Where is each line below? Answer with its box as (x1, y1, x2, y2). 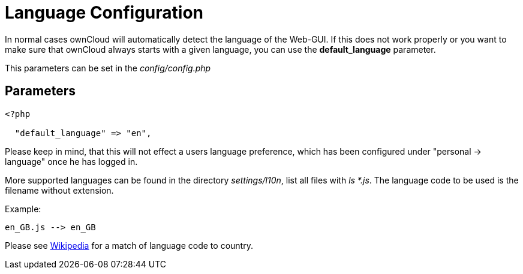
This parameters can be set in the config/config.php (5, 62, 211, 73)
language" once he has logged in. (5, 156, 138, 167)
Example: (5, 203, 41, 214)
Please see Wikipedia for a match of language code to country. (5, 240, 253, 251)
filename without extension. (5, 185, 114, 195)
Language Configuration (5, 2, 204, 23)
